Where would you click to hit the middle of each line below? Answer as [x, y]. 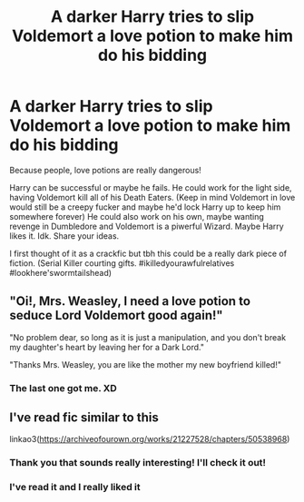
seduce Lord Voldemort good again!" [117, 315]
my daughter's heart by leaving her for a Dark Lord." [107, 347]
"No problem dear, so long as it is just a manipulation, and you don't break [148, 337]
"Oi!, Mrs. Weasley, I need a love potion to [130, 301]
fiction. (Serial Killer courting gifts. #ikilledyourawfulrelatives [122, 263]
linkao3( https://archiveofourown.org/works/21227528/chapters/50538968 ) [150, 439]
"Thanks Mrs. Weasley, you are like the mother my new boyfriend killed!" [145, 364]
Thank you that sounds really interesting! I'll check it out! [137, 463]
